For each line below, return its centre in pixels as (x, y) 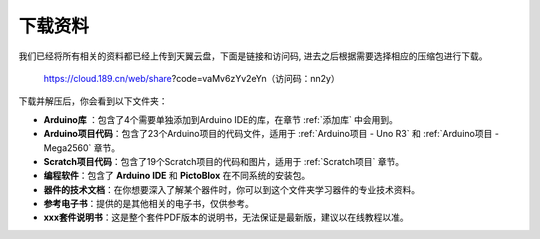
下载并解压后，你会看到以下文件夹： (93, 101)
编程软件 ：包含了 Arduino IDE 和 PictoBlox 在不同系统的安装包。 (177, 176)
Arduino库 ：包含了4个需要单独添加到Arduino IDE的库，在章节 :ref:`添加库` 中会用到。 (221, 119)
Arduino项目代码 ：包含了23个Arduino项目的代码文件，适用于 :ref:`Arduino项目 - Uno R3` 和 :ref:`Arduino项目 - (271, 134)
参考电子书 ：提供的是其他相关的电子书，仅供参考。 (148, 204)
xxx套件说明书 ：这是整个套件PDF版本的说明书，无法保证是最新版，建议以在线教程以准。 (226, 217)
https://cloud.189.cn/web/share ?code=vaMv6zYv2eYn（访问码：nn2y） (191, 78)
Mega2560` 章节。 (82, 147)
